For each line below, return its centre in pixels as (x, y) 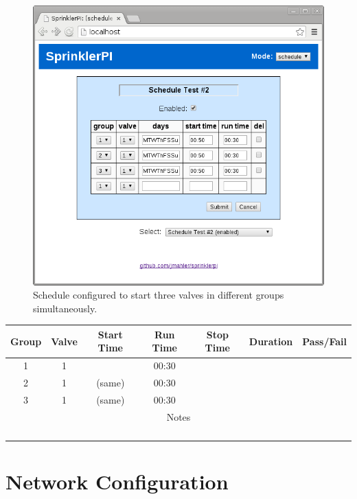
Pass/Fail (324, 341)
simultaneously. (65, 308)
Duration (271, 341)
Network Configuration (117, 481)
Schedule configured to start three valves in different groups (159, 295)
